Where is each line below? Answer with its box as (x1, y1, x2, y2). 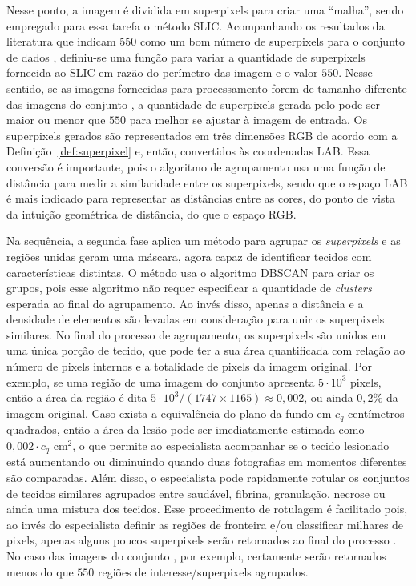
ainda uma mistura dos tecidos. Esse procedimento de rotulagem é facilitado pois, (6, 500, 408, 517)
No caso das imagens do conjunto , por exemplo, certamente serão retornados (6, 547, 386, 564)
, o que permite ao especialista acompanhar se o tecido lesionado (72, 436, 390, 453)
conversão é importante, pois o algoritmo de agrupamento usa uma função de (6, 158, 386, 175)
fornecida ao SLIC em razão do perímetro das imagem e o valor (6, 64, 318, 81)
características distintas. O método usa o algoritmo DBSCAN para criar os (6, 263, 374, 280)
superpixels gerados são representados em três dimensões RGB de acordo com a (6, 126, 398, 143)
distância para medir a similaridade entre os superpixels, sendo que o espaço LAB (6, 174, 408, 191)
